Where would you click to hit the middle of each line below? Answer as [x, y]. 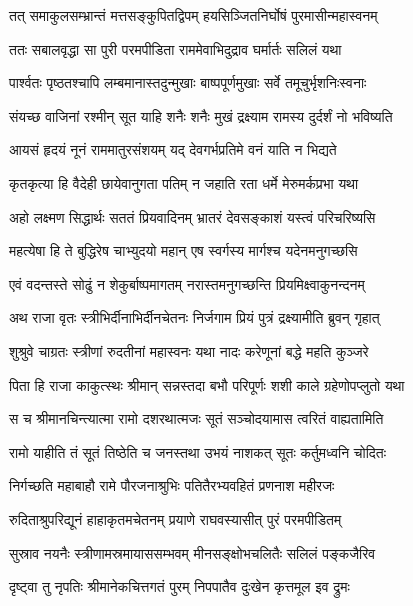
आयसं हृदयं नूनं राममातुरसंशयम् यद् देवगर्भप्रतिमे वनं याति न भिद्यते [173, 149]
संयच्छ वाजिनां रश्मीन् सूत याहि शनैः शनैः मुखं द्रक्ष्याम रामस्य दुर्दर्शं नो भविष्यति [201, 115]
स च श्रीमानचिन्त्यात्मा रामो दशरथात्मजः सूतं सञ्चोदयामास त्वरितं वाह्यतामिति [196, 418]
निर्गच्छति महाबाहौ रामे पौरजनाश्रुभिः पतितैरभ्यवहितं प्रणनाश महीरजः [172, 485]
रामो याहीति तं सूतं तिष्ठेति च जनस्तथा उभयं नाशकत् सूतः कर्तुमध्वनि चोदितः [198, 451]
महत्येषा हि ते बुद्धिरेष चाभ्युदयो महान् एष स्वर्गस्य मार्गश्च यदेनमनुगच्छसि [183, 250]
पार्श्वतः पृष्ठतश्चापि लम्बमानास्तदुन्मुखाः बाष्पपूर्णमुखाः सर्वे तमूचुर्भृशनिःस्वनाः [188, 82]
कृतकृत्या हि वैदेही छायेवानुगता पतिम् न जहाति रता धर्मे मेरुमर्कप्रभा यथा [184, 182]
